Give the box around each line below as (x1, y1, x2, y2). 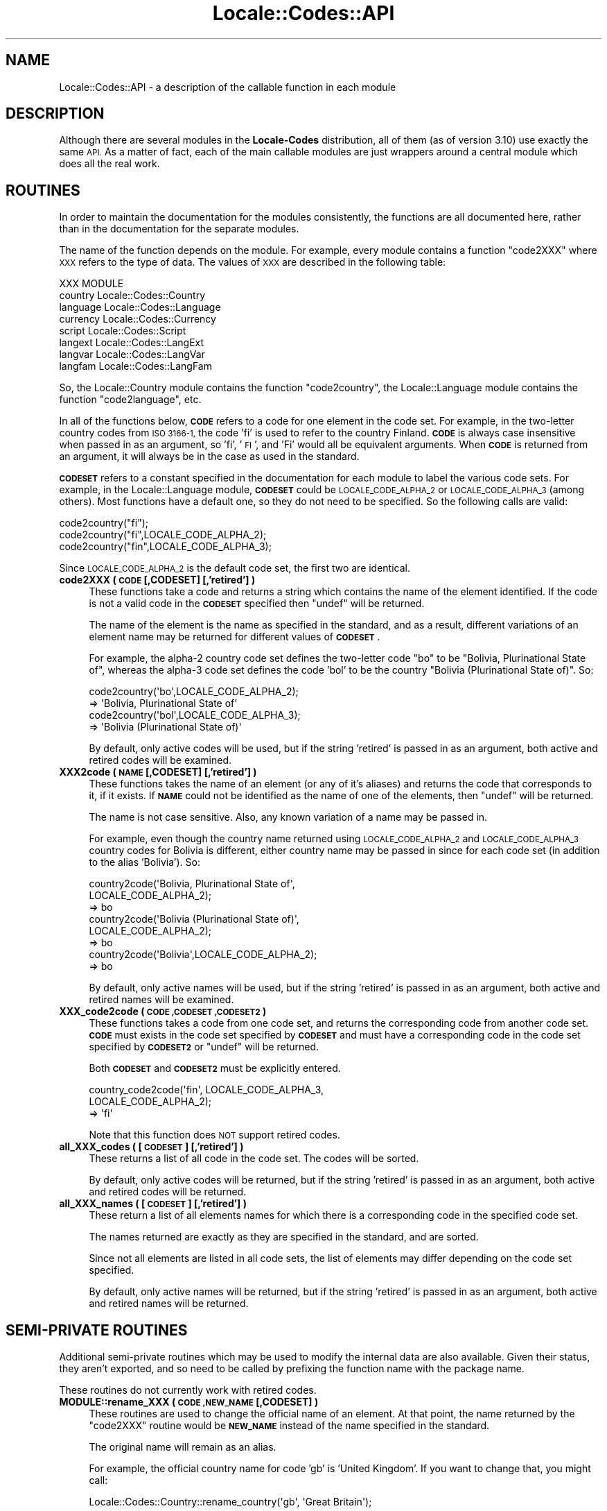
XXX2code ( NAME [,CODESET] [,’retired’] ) (59, 766, 257, 778)
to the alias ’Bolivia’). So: (89, 856, 200, 869)
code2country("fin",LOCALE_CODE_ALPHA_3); (59, 540, 272, 553)
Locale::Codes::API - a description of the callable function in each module (59, 80, 396, 93)
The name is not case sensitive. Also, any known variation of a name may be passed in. (89, 811, 488, 823)
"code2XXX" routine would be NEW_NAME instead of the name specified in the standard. (89, 1419, 490, 1432)
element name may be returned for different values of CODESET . (89, 631, 380, 643)
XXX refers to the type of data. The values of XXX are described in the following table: (59, 256, 446, 268)
